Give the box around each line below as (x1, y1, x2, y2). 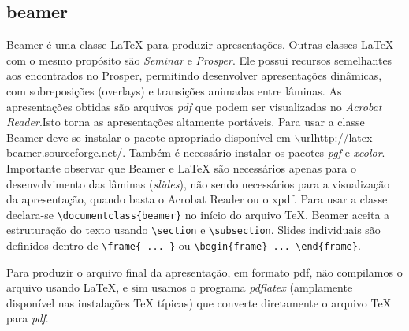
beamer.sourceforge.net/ (6, 144, 123, 161)
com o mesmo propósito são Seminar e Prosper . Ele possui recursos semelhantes (6, 51, 392, 68)
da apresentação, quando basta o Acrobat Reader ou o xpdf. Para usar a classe (6, 191, 388, 207)
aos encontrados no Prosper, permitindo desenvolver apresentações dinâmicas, (6, 67, 382, 84)
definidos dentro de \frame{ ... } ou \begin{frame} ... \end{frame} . (6, 237, 361, 254)
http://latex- (314, 128, 377, 145)
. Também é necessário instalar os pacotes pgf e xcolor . (122, 144, 385, 161)
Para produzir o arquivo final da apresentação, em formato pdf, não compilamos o (6, 263, 403, 280)
